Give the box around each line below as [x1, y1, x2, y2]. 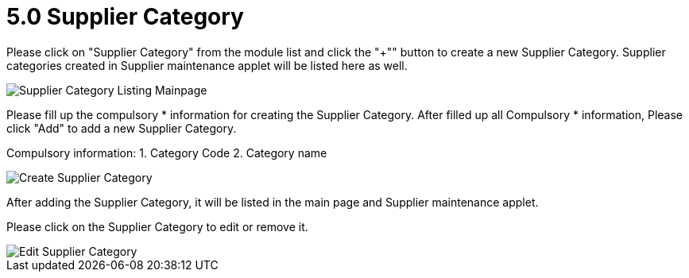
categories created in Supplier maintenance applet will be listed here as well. [6, 58, 408, 72]
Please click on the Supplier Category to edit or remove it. [6, 219, 308, 234]
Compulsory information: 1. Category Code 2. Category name [6, 145, 327, 160]
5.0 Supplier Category [6, 3, 244, 30]
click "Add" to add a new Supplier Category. [6, 121, 237, 135]
